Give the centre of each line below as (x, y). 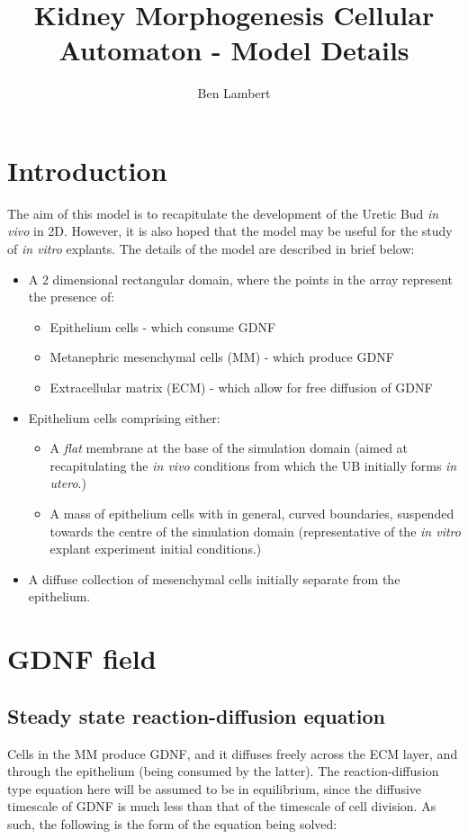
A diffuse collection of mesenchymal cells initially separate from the (214, 578)
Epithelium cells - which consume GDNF (163, 326)
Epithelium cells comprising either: (124, 417)
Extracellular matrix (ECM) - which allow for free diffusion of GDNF (241, 387)
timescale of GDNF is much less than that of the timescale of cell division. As (222, 806)
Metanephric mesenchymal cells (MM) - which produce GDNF (222, 357)
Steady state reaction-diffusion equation (197, 715)
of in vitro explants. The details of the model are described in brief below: (211, 249)
